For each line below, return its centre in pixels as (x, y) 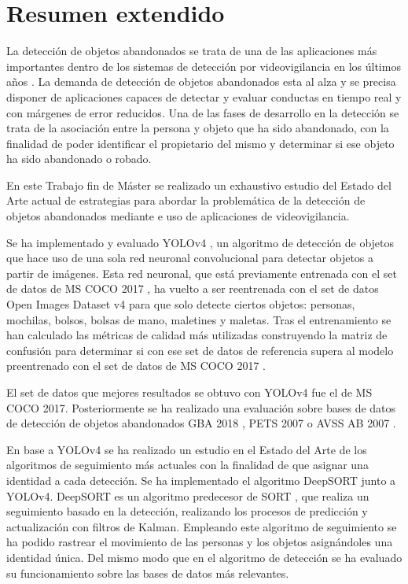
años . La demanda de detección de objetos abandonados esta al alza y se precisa (201, 81)
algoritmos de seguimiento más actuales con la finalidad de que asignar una (187, 465)
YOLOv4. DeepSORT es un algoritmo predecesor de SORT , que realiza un (188, 495)
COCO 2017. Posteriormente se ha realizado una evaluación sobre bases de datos (201, 407)
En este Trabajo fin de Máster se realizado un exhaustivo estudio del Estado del (199, 185)
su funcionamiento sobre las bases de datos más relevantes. (148, 573)
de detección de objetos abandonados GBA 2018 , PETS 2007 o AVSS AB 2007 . (201, 423)
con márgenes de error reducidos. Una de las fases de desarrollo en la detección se (203, 112)
